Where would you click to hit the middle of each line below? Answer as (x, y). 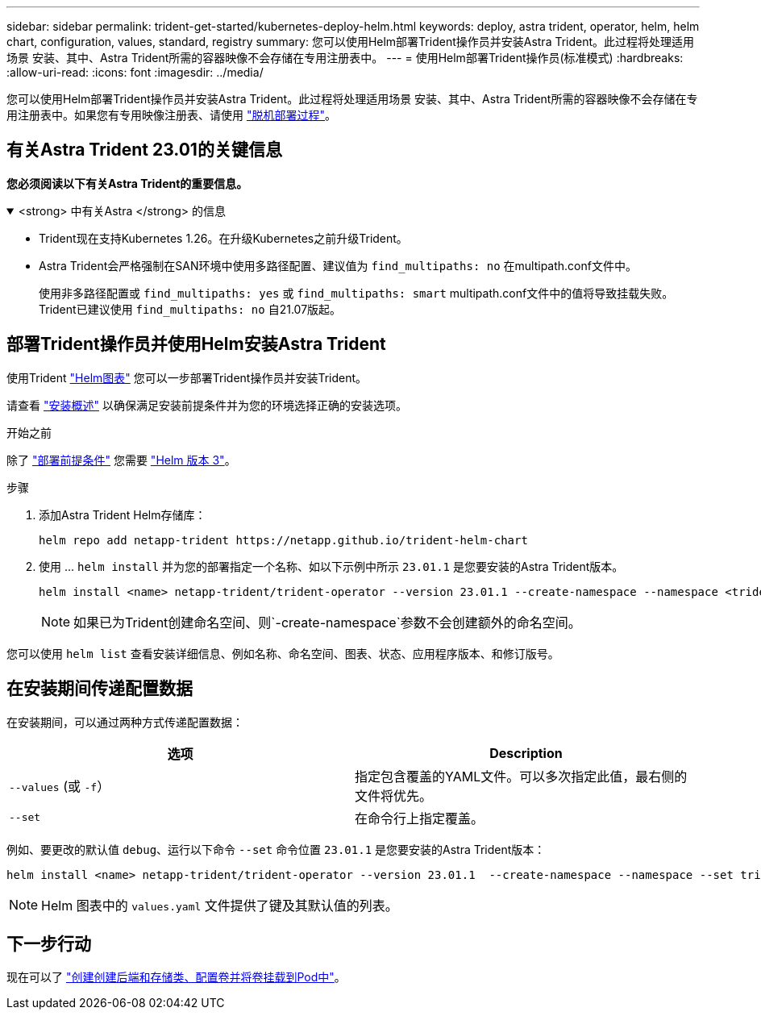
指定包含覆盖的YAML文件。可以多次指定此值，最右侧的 (521, 776)
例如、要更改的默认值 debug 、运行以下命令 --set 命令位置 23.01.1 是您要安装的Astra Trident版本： (276, 849)
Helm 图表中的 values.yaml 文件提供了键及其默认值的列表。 (220, 905)
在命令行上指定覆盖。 (420, 818)
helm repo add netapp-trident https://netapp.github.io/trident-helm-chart (283, 540)
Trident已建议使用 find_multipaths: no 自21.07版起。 (190, 309)
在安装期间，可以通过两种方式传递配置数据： (125, 722)
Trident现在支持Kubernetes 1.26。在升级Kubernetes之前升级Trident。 (223, 238)
